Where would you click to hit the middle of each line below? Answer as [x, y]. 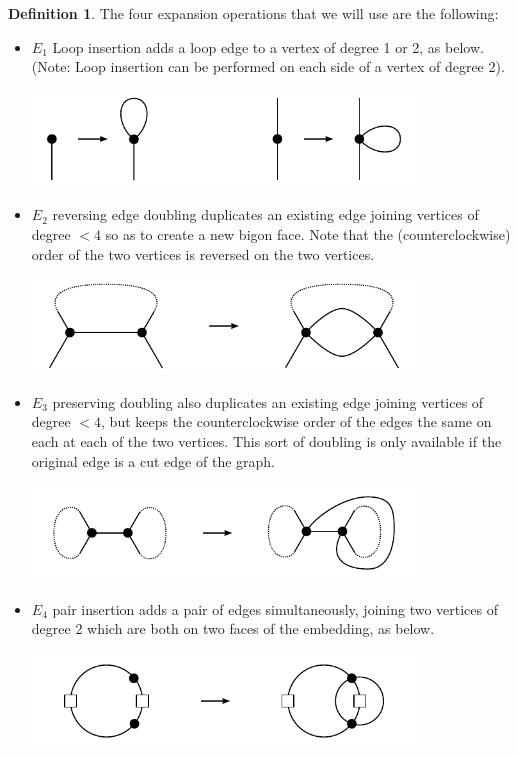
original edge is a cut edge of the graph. [153, 460]
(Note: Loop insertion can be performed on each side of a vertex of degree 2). [268, 66]
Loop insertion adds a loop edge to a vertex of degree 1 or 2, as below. [268, 46]
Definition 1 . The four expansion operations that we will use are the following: [253, 13]
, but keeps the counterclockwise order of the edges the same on [296, 421]
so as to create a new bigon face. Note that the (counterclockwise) [308, 233]
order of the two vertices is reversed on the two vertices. [203, 253]
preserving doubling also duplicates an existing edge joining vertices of [268, 401]
